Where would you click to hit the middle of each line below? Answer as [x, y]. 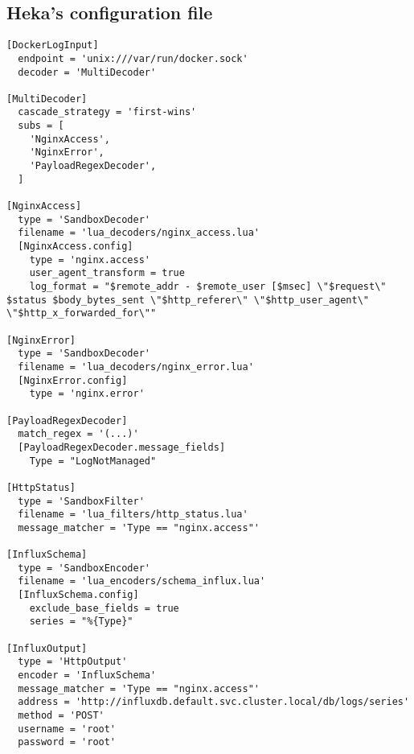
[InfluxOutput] [47, 648]
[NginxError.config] [73, 380]
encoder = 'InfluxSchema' [87, 676]
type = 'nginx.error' [87, 394]
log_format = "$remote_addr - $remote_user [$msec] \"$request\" [208, 287]
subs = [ [41, 126]
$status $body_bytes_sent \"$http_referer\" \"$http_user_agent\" [188, 300]
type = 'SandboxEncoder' [84, 568]
